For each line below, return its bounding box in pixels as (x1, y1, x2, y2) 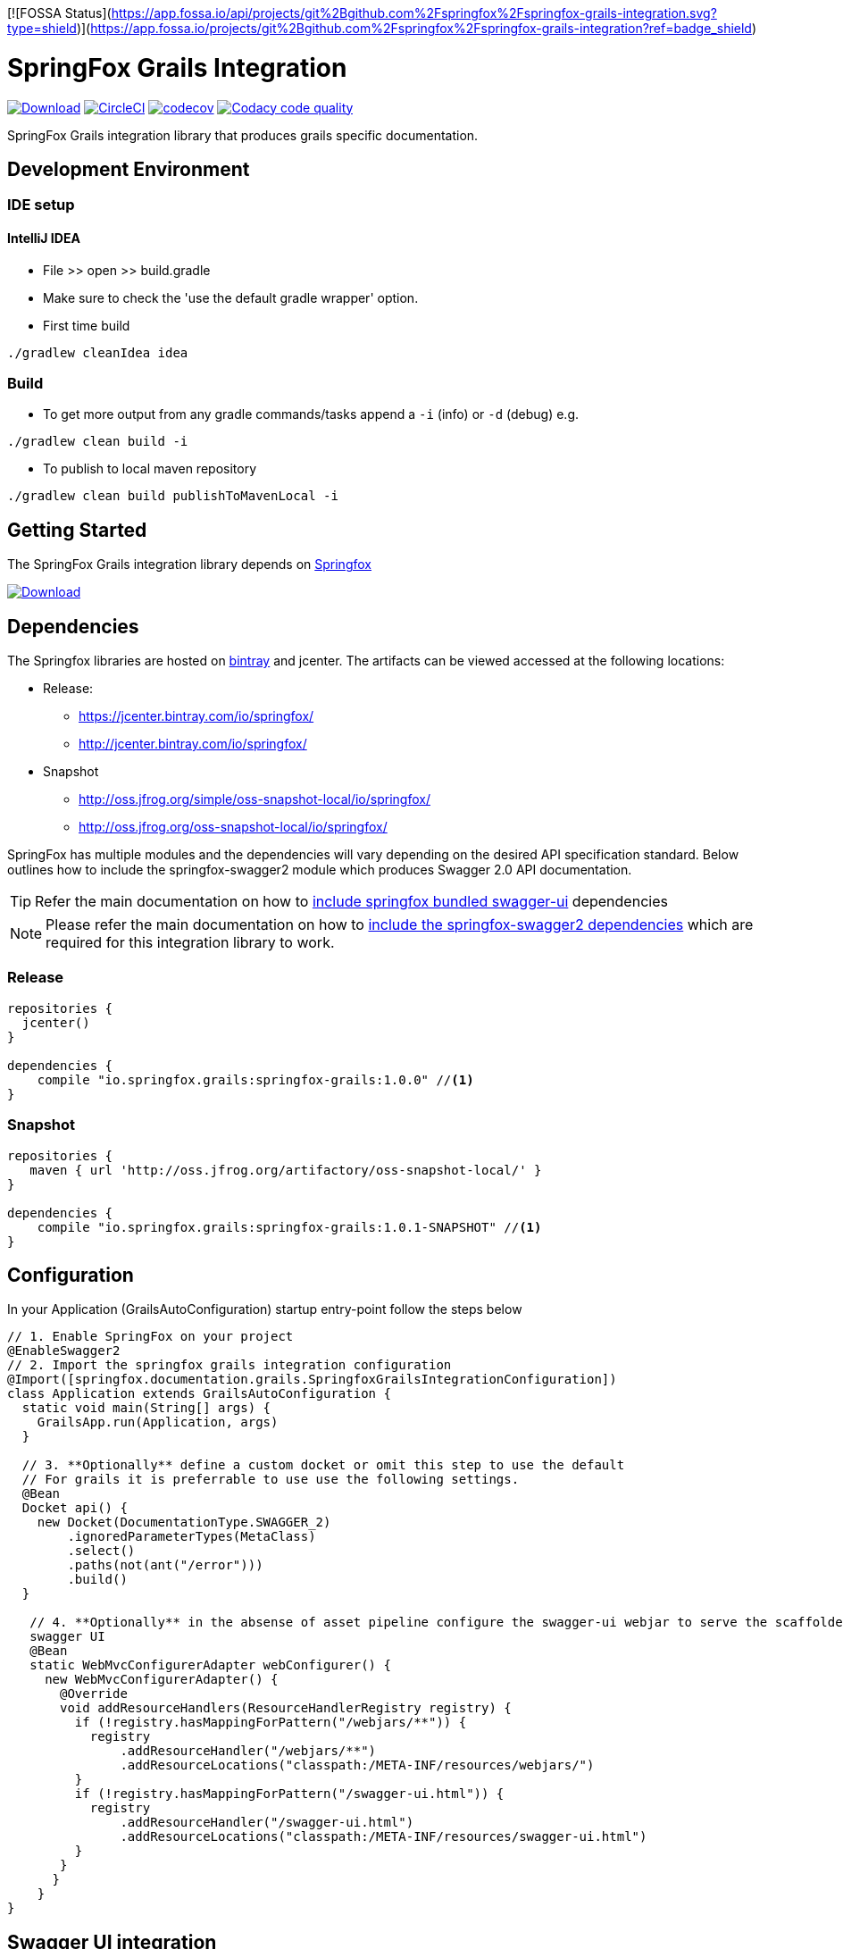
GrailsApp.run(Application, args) (37, 1415, 279, 1430)
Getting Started (7, 518, 147, 541)
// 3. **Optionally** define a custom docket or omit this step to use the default (21, 1458, 625, 1473)
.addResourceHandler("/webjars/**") (120, 1744, 377, 1759)
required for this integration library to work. (46, 933, 335, 951)
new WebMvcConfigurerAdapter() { (45, 1672, 279, 1687)
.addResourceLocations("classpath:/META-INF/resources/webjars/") (120, 1758, 595, 1773)
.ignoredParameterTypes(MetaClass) (67, 1529, 316, 1544)
